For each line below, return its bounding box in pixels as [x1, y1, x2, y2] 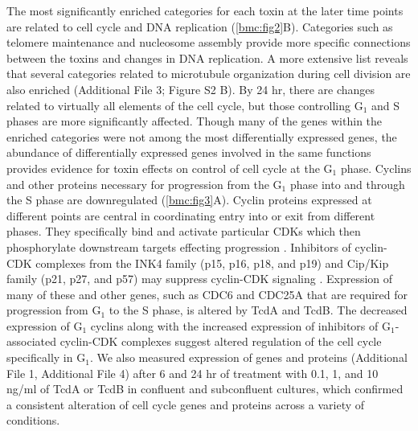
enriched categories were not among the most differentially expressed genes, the [6, 128, 397, 145]
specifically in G [6, 349, 86, 366]
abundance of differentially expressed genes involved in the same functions [6, 144, 371, 161]
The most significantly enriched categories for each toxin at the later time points [6, 2, 404, 18]
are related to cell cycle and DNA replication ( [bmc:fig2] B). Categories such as [6, 18, 393, 35]
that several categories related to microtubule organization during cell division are [6, 65, 411, 82]
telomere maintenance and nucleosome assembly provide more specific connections [6, 34, 411, 51]
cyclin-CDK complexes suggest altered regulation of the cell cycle [59, 333, 382, 350]
